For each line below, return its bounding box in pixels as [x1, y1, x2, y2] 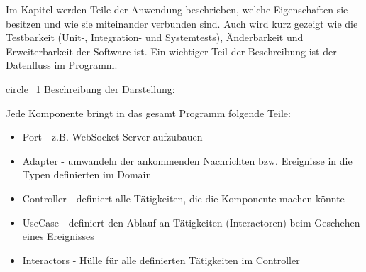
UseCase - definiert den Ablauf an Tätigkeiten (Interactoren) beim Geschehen [22, 214, 360, 229]
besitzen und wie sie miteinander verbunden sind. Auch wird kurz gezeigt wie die [6, 16, 358, 31]
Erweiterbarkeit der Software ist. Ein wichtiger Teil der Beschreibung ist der [6, 43, 337, 58]
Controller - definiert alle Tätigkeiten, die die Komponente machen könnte [22, 190, 345, 205]
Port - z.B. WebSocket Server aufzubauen [22, 129, 203, 144]
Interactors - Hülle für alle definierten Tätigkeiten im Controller [22, 252, 300, 267]
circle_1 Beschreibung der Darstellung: [6, 81, 175, 96]
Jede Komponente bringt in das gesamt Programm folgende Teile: [6, 105, 291, 120]
